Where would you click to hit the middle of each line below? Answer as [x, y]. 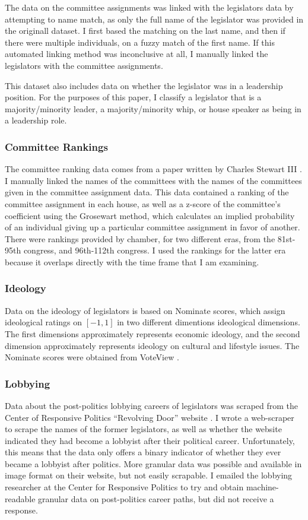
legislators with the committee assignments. [84, 65]
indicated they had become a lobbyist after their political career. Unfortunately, [150, 440]
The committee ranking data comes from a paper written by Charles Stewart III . [153, 169]
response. [21, 510]
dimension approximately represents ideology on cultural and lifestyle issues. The [152, 345]
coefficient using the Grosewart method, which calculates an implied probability [150, 215]
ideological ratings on [44, 322]
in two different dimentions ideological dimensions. [209, 322]
